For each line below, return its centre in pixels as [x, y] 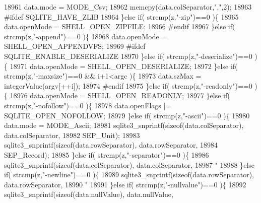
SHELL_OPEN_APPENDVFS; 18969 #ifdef [75, 46]
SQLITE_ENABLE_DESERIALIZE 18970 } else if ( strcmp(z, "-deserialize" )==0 [128, 56]
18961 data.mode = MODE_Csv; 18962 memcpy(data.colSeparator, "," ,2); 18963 [128, 7]
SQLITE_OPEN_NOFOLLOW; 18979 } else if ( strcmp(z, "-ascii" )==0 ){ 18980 [127, 115]
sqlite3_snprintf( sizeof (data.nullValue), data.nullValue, [89, 194]
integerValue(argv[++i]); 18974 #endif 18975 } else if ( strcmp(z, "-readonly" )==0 [128, 85]
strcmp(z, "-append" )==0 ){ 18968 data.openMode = [86, 36]
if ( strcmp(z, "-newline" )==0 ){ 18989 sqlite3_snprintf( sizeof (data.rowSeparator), [129, 175]
